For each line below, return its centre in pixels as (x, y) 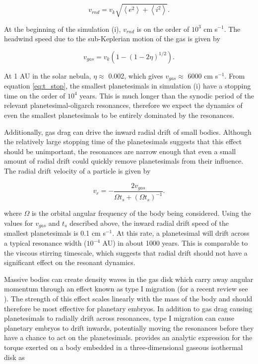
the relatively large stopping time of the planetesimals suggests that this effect (123, 141)
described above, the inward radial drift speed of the (149, 223)
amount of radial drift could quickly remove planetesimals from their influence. (124, 161)
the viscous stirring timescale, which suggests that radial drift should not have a (126, 252)
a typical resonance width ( (45, 243)
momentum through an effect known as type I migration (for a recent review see (126, 289)
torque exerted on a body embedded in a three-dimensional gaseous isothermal (124, 347)
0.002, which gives (136, 75)
